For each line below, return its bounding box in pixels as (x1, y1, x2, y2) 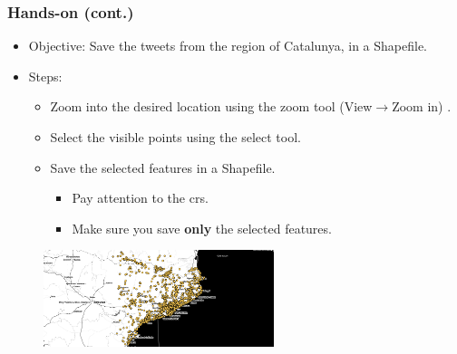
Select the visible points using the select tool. (50, 128, 301, 146)
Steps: (28, 66, 63, 85)
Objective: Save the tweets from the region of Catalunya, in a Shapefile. (28, 36, 428, 55)
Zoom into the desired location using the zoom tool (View (50, 97, 373, 116)
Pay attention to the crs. (72, 188, 209, 207)
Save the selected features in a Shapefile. (50, 158, 276, 177)
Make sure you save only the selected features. (72, 218, 332, 237)
